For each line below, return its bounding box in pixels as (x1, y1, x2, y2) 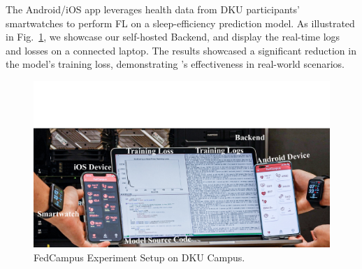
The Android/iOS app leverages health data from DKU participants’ (6, 1, 300, 16)
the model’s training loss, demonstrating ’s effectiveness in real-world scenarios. (6, 57, 345, 71)
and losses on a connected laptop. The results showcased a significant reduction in (6, 43, 356, 57)
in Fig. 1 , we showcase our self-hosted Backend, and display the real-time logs (6, 29, 340, 44)
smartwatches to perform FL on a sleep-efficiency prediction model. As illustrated (6, 15, 355, 30)
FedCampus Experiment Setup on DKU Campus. (34, 249, 245, 264)
